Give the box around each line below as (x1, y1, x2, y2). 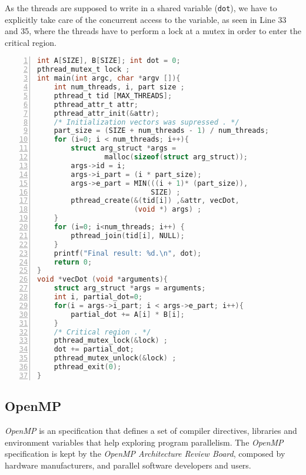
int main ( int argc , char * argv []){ (37, 74, 181, 83)
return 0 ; (54, 257, 92, 266)
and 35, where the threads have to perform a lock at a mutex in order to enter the (5, 25, 301, 37)
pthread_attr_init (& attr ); (54, 109, 159, 118)
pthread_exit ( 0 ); (54, 363, 122, 372)
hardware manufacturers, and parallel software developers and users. (5, 459, 251, 471)
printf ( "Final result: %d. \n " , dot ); (54, 249, 202, 257)
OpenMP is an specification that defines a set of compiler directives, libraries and (5, 424, 297, 437)
